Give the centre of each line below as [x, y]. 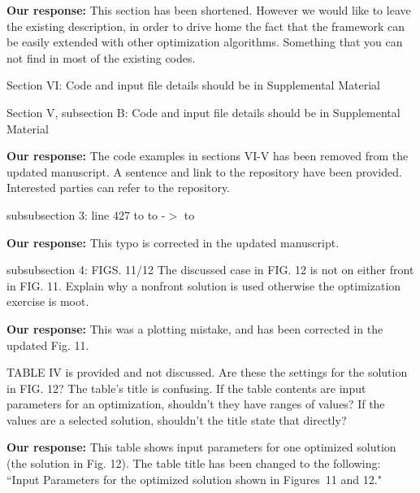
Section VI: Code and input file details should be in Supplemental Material [193, 85]
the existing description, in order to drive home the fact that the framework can [206, 26]
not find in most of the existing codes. [101, 57]
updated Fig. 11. [48, 345]
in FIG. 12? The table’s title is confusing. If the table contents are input [186, 388]
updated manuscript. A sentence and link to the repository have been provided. [204, 171]
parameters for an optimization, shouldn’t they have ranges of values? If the [196, 404]
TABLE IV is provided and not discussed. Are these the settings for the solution [207, 372]
